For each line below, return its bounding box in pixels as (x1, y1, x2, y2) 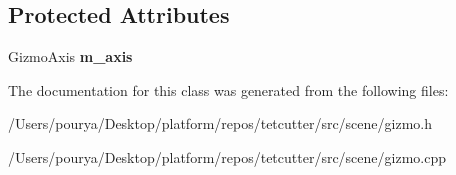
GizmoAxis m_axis (8, 46, 133, 67)
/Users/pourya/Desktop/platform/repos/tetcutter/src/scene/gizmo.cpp (8, 146, 447, 167)
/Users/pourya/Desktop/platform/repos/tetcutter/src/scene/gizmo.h (8, 113, 433, 134)
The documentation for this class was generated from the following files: (8, 79, 449, 100)
